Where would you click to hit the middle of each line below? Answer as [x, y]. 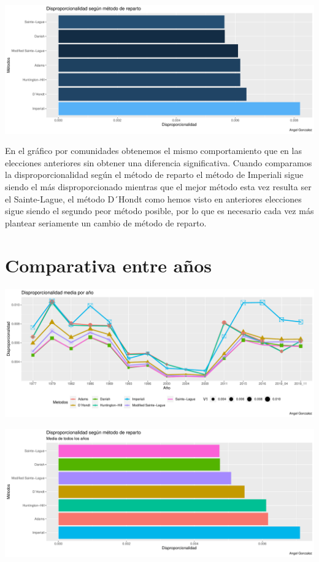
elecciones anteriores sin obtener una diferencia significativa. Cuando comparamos [159, 162]
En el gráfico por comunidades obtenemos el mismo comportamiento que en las [153, 151]
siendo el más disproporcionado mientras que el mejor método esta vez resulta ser [158, 187]
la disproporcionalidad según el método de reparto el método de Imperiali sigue [154, 175]
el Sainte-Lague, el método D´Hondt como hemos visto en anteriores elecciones [153, 198]
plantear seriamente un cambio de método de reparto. [106, 222]
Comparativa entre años [109, 265]
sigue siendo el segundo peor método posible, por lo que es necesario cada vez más [159, 211]
